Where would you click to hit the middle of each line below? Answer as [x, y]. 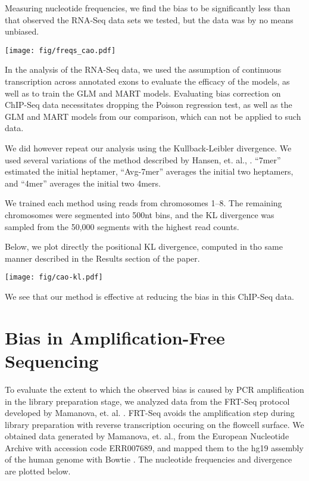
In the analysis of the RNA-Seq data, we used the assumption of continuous [143, 69]
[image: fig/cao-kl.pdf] [54, 277]
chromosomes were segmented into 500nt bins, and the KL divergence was [140, 214]
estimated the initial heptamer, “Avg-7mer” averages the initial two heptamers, [149, 171]
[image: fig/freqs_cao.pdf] [60, 50]
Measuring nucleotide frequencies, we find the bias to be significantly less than [148, 8]
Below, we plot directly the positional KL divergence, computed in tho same [144, 246]
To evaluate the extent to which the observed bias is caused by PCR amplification [154, 389]
